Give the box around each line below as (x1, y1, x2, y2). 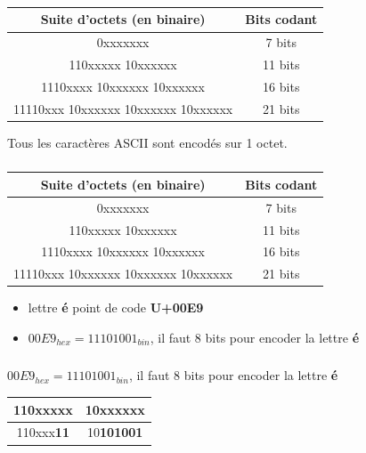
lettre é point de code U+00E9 (28, 298, 204, 317)
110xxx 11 (16, 423, 69, 441)
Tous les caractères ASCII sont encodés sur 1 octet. (7, 133, 288, 151)
